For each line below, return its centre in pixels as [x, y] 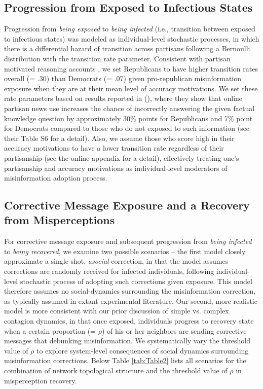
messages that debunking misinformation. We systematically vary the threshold [127, 341]
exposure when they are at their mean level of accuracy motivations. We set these [131, 88]
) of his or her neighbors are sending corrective [174, 330]
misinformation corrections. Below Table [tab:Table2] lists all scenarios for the [125, 360]
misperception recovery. [41, 380]
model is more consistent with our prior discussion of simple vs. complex [117, 311]
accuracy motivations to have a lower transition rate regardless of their [114, 148]
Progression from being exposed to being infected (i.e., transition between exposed [130, 29]
